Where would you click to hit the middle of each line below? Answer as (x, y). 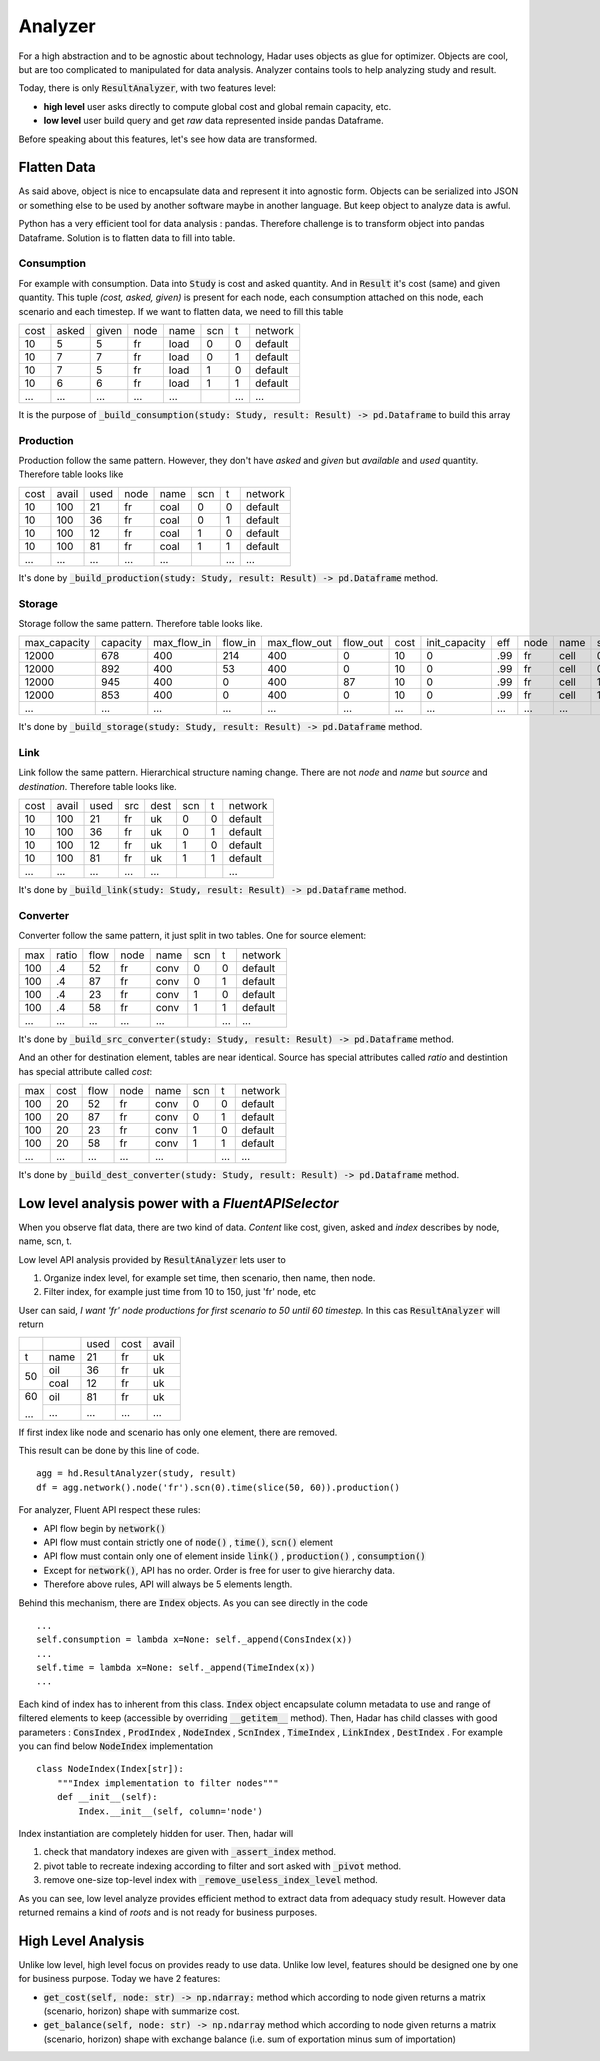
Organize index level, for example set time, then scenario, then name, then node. (209, 1278)
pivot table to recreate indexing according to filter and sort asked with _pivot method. (222, 1866)
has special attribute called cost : (85, 1071)
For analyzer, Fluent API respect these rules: (109, 1510)
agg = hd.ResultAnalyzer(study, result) (136, 1473)
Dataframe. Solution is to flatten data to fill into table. (127, 237)
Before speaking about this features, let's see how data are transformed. (168, 139)
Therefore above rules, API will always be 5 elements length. (168, 1584)
